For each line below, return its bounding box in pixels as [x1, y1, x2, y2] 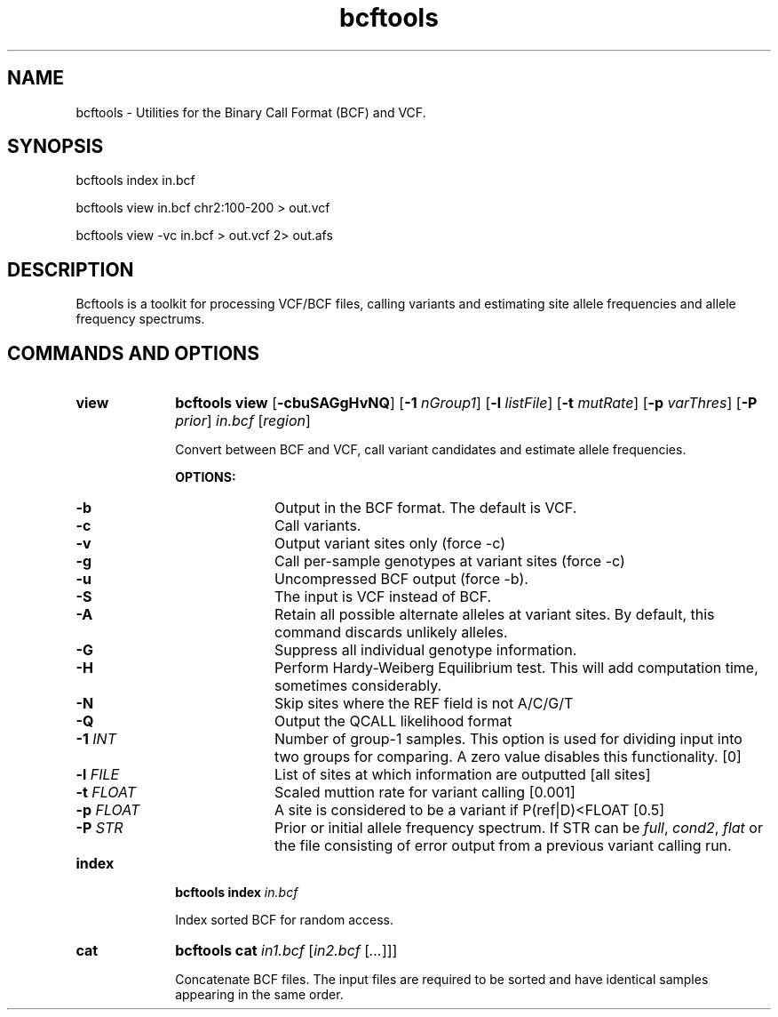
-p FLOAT [75, 801, 140, 820]
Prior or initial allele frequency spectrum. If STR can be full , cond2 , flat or [274, 819, 763, 837]
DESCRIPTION [7, 258, 134, 281]
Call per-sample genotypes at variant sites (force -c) [274, 552, 625, 571]
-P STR [75, 819, 123, 837]
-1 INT [75, 730, 116, 749]
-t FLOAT [75, 783, 136, 802]
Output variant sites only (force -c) [274, 534, 505, 553]
